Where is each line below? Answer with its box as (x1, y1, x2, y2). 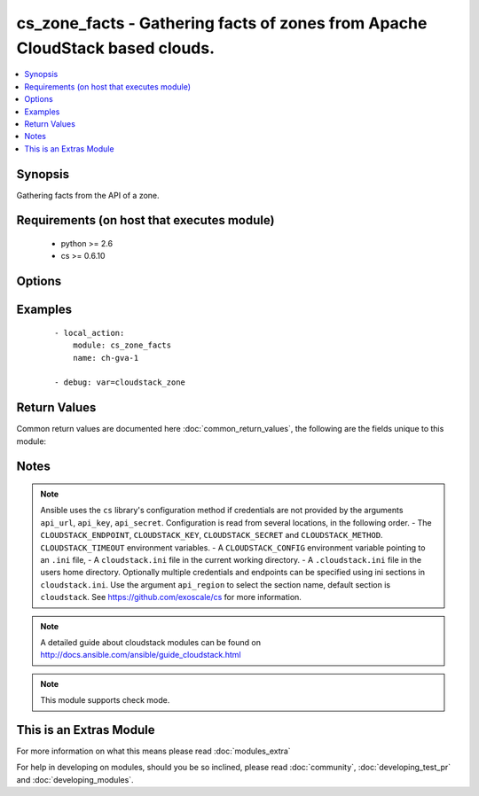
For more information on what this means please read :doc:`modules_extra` (16, 745, 292, 757)
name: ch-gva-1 (72, 353, 139, 363)
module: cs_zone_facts (72, 340, 172, 350)
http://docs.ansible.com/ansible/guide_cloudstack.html (40, 650, 241, 660)
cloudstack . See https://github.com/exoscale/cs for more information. (40, 592, 302, 603)
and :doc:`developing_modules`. (16, 774, 134, 784)
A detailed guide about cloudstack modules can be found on (40, 636, 262, 647)
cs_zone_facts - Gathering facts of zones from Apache (16, 13, 428, 33)
